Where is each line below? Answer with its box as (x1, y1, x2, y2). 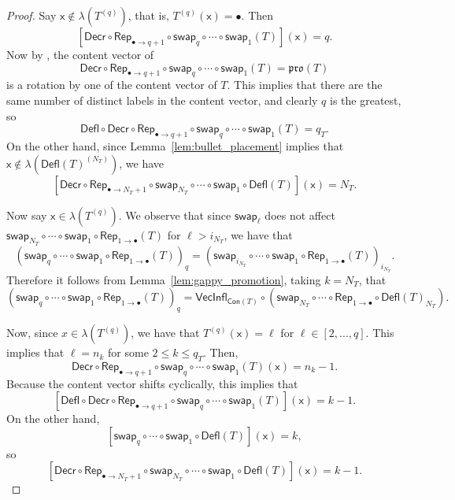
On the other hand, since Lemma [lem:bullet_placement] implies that (6, 137, 344, 154)
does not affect (264, 206, 335, 223)
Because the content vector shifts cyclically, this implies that (6, 375, 298, 391)
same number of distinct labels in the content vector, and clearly (6, 91, 318, 108)
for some (108, 344, 149, 361)
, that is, (128, 7, 169, 23)
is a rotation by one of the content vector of (6, 76, 217, 93)
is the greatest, (330, 91, 401, 108)
